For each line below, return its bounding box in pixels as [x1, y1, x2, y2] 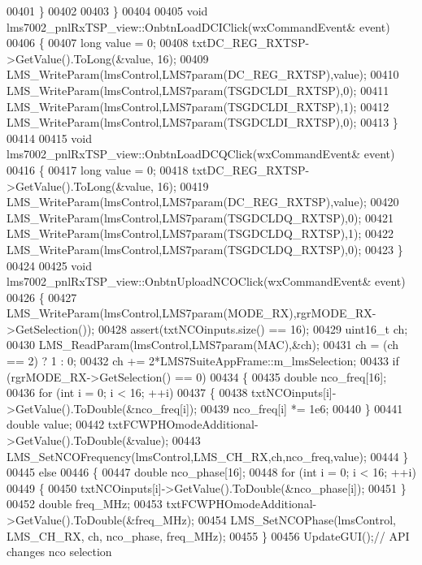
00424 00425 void [7, 257, 93, 274]
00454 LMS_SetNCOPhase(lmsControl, [198, 511, 396, 528]
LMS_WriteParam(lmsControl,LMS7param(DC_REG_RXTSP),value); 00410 [7, 66, 399, 83]
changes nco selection [7, 543, 112, 560]
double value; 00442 [7, 416, 105, 433]
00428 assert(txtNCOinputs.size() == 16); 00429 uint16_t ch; [98, 320, 408, 337]
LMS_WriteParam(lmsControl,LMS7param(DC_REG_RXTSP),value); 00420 [7, 193, 399, 210]
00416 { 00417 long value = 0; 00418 [7, 161, 189, 178]
